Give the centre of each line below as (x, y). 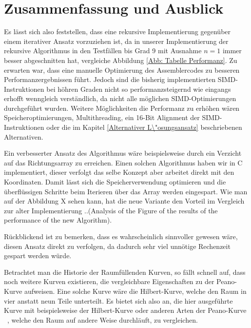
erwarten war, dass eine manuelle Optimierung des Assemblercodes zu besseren (122, 70)
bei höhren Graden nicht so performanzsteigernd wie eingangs (139, 89)
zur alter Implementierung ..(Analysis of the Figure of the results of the (111, 210)
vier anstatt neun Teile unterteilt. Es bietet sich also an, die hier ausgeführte (118, 300)
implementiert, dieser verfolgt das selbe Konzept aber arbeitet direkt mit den (119, 172)
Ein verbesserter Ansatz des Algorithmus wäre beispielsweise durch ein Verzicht (123, 153)
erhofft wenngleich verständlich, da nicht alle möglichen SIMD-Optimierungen (120, 98)
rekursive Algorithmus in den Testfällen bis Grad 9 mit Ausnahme (103, 51)
